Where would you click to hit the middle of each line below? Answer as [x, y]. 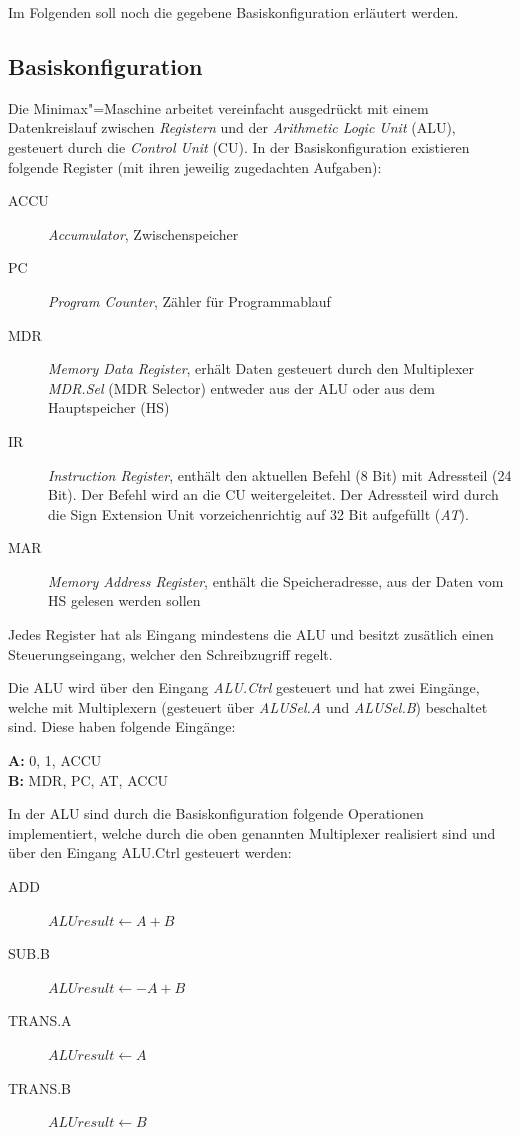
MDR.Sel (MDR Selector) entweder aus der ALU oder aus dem [241, 387]
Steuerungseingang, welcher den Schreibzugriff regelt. [170, 653]
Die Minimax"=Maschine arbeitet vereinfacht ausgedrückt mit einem [218, 107]
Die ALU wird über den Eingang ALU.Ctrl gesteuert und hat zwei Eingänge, [244, 687]
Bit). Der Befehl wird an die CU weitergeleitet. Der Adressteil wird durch [273, 494]
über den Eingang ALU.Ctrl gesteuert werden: [150, 852]
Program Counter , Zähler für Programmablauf [189, 300]
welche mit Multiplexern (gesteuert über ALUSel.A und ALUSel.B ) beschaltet [248, 706]
